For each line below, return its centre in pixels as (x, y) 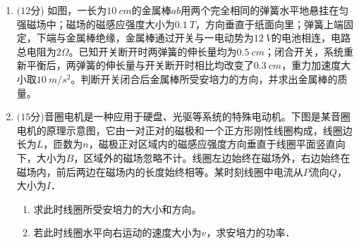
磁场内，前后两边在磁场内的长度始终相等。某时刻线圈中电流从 (160, 171)
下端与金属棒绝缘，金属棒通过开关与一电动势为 (145, 38)
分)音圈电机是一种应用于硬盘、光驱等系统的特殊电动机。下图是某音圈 (190, 116)
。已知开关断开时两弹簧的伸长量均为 (153, 51)
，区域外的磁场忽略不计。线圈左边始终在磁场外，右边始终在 (212, 157)
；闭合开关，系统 (304, 51)
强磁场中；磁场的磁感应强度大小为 (96, 24)
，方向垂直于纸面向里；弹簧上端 (269, 24)
